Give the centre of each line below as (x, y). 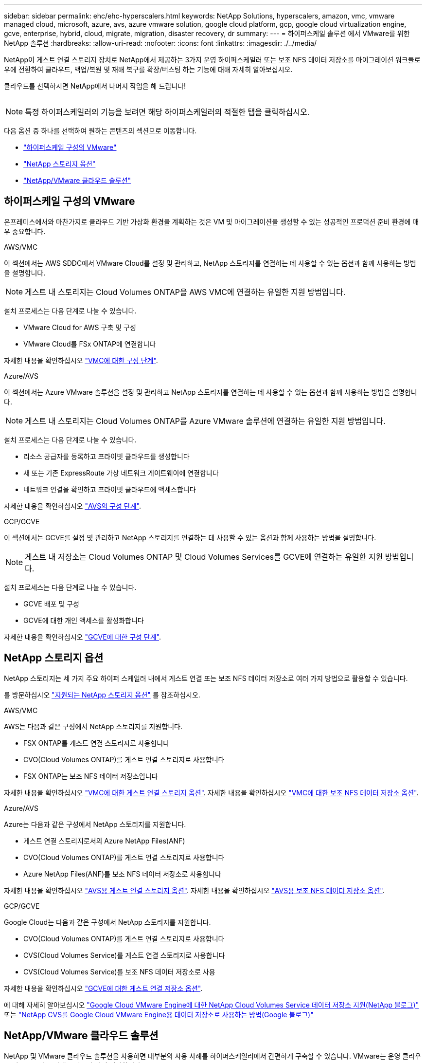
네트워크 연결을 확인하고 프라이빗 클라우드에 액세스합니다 (110, 489)
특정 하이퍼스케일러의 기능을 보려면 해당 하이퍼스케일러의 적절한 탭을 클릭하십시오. (167, 112)
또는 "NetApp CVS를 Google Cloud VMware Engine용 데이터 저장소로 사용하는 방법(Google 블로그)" (159, 1014)
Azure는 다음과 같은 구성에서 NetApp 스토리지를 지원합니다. (95, 824)
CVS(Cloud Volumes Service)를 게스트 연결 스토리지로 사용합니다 (124, 955)
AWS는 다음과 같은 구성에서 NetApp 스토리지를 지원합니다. (93, 726)
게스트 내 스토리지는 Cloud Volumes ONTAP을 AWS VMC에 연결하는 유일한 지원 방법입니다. (185, 292)
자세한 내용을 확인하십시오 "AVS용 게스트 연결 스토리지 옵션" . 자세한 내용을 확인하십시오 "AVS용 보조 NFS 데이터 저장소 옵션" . (194, 890)
